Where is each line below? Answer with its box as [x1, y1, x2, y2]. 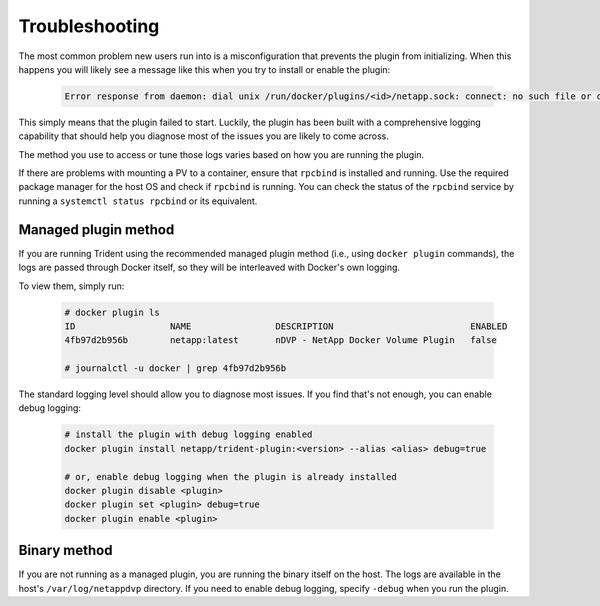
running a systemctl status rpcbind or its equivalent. [18, 195, 258, 207]
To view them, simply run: [18, 280, 125, 292]
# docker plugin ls [64, 306, 160, 318]
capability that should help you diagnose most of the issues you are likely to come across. [18, 130, 389, 142]
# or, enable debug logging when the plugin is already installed [64, 471, 397, 482]
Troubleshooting [18, 15, 160, 37]
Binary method [18, 542, 113, 559]
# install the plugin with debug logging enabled [64, 429, 313, 440]
